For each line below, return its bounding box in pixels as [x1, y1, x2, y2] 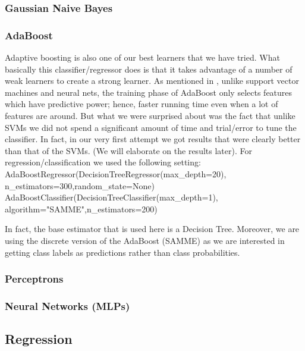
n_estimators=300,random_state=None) [5, 179, 155, 192]
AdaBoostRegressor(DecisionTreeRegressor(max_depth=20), [5, 168, 227, 180]
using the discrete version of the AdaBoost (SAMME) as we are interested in [5, 234, 285, 246]
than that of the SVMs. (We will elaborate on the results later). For [5, 144, 252, 156]
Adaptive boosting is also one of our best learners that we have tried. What [5, 51, 280, 64]
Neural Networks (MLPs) [5, 298, 130, 313]
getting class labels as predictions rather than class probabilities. [5, 246, 240, 258]
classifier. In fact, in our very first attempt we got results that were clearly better [5, 133, 301, 145]
